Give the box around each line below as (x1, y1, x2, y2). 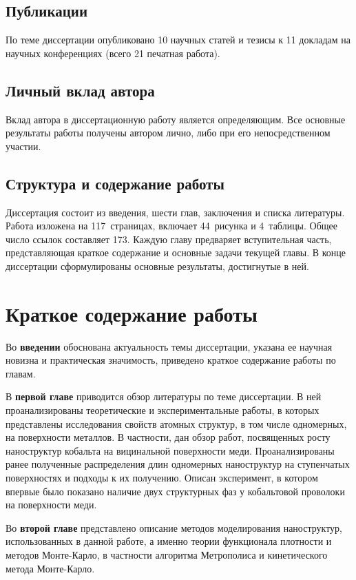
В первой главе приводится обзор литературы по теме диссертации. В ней (6, 389, 322, 404)
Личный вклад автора (6, 79, 155, 101)
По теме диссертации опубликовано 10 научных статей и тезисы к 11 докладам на (6, 32, 351, 47)
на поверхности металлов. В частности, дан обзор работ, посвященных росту (6, 430, 331, 444)
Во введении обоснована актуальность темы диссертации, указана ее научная (6, 339, 333, 353)
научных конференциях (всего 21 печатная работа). (6, 45, 220, 60)
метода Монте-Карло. (6, 561, 95, 575)
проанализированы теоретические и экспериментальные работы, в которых (6, 403, 320, 417)
